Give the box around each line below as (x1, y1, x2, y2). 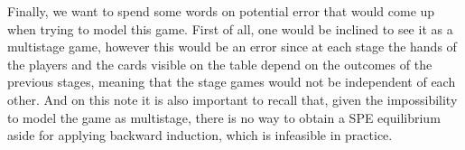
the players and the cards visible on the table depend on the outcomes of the (7, 54, 432, 73)
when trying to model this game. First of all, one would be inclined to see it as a (7, 19, 453, 38)
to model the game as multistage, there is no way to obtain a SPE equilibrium (7, 108, 441, 127)
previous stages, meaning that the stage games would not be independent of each (7, 72, 456, 91)
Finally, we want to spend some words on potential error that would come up (7, 2, 435, 20)
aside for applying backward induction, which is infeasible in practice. (7, 126, 393, 145)
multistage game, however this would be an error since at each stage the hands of (7, 37, 457, 56)
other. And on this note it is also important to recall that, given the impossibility (7, 89, 458, 108)
